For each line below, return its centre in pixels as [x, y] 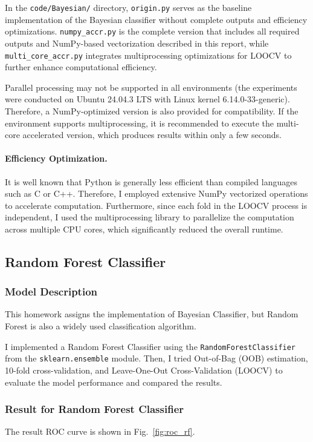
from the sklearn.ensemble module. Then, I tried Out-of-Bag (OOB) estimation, [156, 358]
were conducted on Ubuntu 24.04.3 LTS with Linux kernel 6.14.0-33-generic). [147, 99]
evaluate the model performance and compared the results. [114, 382]
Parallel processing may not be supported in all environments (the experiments [151, 87]
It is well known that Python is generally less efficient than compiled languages [151, 181]
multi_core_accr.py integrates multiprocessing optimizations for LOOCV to [148, 55]
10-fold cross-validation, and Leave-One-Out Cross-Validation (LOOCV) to [144, 370]
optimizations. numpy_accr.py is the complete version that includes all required [152, 31]
